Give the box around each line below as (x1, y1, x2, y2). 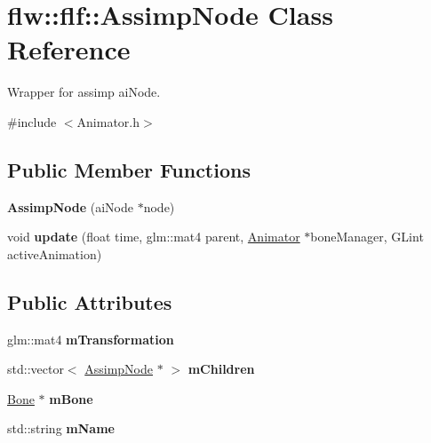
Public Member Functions (7, 155, 251, 183)
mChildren (188, 360, 255, 378)
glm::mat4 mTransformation (7, 329, 174, 348)
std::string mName (7, 419, 115, 438)
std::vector (7, 360, 64, 378)
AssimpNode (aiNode (7, 197, 134, 216)
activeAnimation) (7, 244, 102, 263)
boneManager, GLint (310, 227, 424, 246)
